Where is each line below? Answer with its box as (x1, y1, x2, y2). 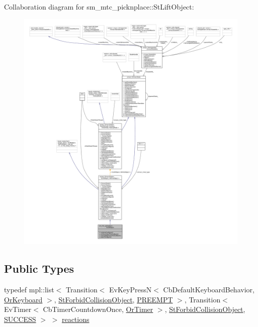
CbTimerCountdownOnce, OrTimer (43, 304, 153, 314)
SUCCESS (4, 313, 36, 324)
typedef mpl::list (4, 284, 54, 294)
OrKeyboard (4, 294, 43, 304)
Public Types (4, 261, 74, 276)
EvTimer (4, 304, 32, 314)
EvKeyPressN (109, 284, 152, 294)
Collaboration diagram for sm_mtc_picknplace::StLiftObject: (4, 2, 194, 12)
